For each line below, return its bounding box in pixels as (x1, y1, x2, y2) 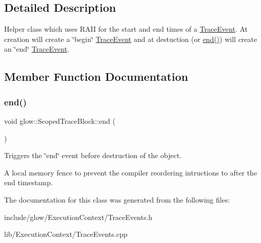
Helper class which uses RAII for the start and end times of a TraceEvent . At (4, 24, 248, 34)
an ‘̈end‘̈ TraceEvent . (4, 43, 70, 54)
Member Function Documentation (4, 69, 189, 84)
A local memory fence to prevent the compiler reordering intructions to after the (4, 167, 257, 178)
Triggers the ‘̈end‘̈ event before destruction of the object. (4, 150, 182, 161)
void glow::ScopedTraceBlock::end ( (4, 115, 115, 126)
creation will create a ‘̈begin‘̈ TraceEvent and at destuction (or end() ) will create (4, 33, 257, 44)
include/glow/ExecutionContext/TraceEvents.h (4, 211, 153, 222)
